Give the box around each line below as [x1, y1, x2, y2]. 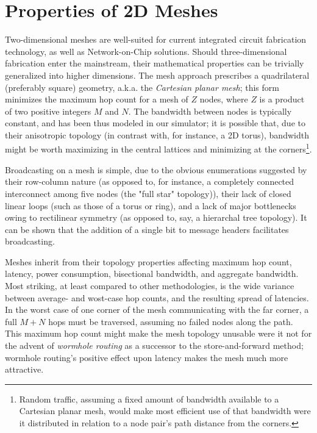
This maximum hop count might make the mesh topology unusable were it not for [5, 327, 312, 340]
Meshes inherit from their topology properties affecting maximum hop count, [5, 255, 292, 268]
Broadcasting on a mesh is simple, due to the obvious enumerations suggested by [5, 163, 307, 176]
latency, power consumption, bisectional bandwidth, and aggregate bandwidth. [5, 267, 299, 280]
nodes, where [199, 93, 248, 106]
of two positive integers [5, 104, 91, 117]
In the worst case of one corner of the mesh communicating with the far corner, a [5, 303, 309, 316]
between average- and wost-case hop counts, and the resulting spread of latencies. [5, 291, 309, 304]
